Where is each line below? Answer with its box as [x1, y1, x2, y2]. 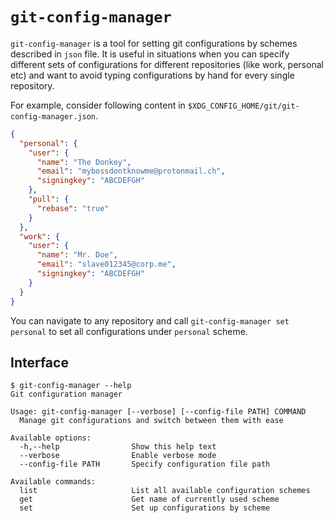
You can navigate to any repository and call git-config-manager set [10, 314, 290, 327]
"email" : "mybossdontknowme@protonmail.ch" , [36, 166, 226, 177]
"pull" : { [28, 194, 70, 205]
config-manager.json [10, 111, 97, 122]
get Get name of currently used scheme [19, 494, 280, 505]
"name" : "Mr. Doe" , [36, 250, 118, 260]
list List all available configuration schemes [19, 486, 311, 496]
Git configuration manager [10, 389, 123, 400]
